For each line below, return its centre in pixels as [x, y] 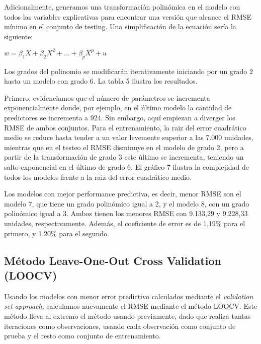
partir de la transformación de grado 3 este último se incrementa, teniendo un [124, 157]
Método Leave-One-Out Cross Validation [113, 260]
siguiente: [19, 36]
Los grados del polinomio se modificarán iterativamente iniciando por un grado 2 [128, 71]
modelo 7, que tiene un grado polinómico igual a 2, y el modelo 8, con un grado [127, 203]
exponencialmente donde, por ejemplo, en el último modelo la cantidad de [118, 108]
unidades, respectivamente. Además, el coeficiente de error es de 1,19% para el [125, 223]
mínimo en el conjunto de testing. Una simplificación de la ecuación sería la [120, 26]
